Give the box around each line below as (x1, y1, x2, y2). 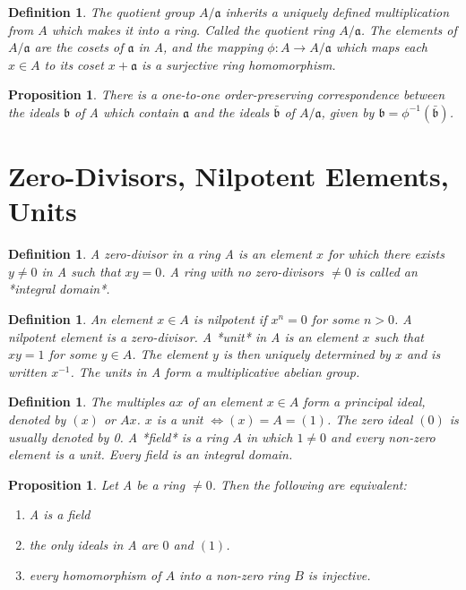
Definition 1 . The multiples (8, 392, 165, 411)
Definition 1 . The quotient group (8, 3, 194, 21)
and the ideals (194, 102, 270, 121)
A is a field (29, 505, 91, 524)
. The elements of (360, 20, 457, 38)
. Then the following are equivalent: (211, 475, 407, 493)
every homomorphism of (29, 565, 161, 584)
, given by (321, 102, 375, 121)
